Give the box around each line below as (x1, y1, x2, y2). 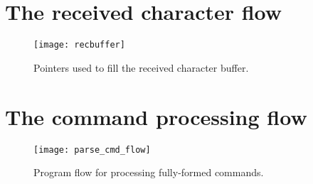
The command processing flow (5, 102, 307, 131)
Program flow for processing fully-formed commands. (33, 165, 264, 180)
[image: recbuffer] (33, 40, 125, 50)
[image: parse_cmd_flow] (33, 144, 151, 155)
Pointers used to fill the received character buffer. (33, 60, 249, 75)
